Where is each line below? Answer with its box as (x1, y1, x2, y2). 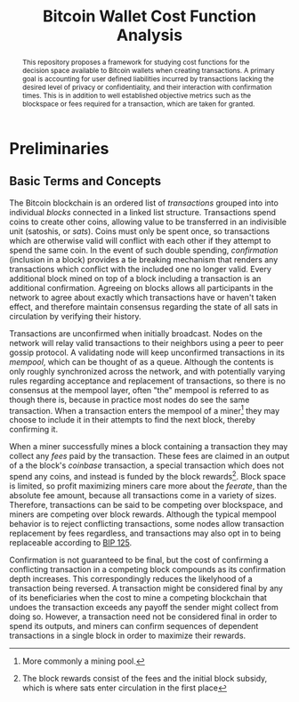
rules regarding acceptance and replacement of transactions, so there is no (9, 375, 287, 386)
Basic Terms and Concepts (9, 173, 162, 189)
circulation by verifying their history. (9, 311, 141, 321)
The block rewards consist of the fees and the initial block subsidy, (21, 674, 268, 684)
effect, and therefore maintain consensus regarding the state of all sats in (9, 301, 279, 312)
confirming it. (9, 424, 59, 435)
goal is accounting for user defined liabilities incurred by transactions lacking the (21, 74, 274, 84)
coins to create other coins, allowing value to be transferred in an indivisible (9, 216, 287, 227)
